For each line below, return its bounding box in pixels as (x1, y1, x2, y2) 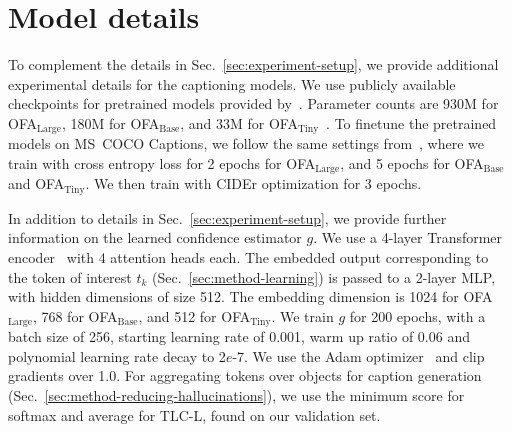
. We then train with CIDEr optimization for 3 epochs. (85, 173, 422, 194)
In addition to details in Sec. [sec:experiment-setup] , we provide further (8, 207, 447, 228)
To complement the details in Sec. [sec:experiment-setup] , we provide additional (8, 54, 499, 75)
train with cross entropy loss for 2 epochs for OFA (8, 152, 316, 173)
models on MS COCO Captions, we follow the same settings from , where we (8, 133, 485, 154)
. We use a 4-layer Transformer (313, 227, 503, 248)
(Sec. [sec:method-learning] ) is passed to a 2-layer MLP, (152, 266, 496, 287)
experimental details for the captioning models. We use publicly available (8, 73, 456, 94)
